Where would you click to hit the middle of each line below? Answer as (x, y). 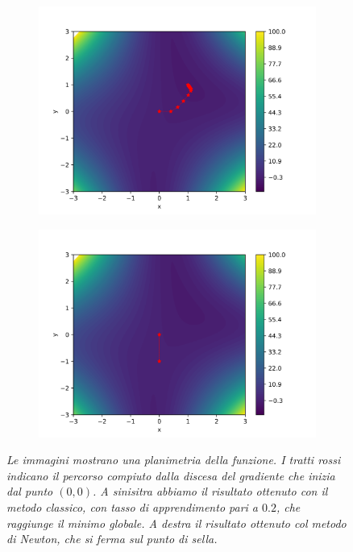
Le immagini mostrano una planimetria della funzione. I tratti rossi (174, 460)
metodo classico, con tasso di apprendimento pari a (133, 506)
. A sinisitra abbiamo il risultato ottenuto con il (210, 491)
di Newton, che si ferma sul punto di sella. (112, 539)
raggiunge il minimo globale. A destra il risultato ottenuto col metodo (176, 523)
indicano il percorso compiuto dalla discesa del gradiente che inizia (171, 475)
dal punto (30, 491)
